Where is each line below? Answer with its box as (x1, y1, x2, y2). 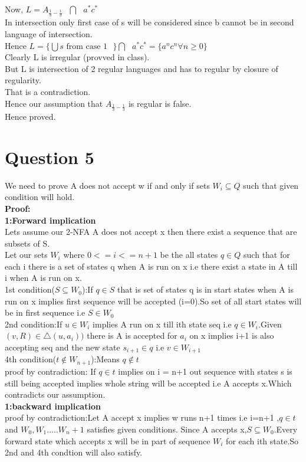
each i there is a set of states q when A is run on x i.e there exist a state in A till (5, 260, 298, 272)
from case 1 (66, 42, 108, 51)
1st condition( (5, 283, 55, 296)
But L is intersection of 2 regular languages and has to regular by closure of (5, 62, 278, 74)
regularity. (5, 74, 41, 86)
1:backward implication (5, 399, 101, 412)
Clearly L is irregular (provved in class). (5, 51, 150, 63)
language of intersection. (5, 28, 93, 40)
